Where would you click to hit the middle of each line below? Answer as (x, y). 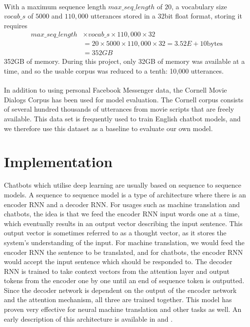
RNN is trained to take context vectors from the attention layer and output (117, 271)
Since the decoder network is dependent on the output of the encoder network (120, 290)
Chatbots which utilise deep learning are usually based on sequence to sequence (123, 185)
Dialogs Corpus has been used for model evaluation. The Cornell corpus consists (124, 99)
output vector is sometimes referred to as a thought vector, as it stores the (115, 233)
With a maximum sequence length (55, 6)
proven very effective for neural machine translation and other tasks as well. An (123, 309)
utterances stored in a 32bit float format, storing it (166, 16)
